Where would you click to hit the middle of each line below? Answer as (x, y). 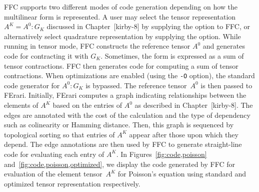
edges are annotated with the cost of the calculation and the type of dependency (127, 115)
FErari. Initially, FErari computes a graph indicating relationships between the (125, 95)
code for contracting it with (46, 55)
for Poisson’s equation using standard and (182, 174)
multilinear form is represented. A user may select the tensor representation (120, 16)
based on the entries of (87, 105)
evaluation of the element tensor (53, 174)
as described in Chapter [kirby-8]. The (194, 105)
